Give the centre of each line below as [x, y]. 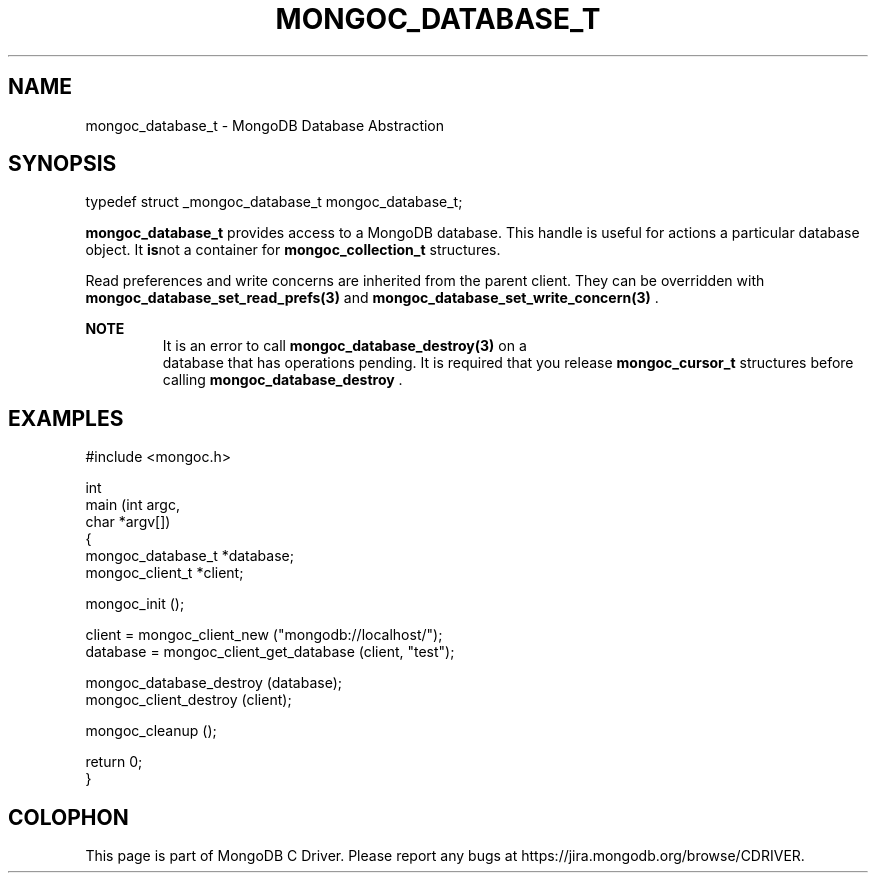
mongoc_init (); [135, 604]
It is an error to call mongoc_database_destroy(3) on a [344, 346]
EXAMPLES [66, 418]
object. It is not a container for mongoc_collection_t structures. [293, 250]
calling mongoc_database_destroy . [282, 380]
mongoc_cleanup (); [151, 731]
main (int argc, [132, 505]
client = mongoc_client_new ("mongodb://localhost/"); [264, 635]
